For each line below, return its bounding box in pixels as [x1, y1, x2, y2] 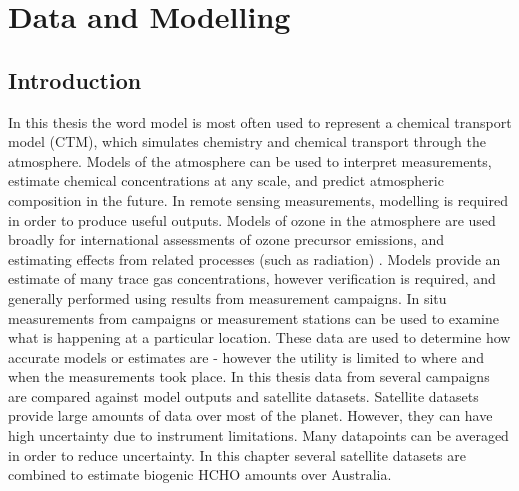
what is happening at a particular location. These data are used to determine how [8, 327, 511, 348]
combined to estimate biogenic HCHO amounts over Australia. [8, 464, 392, 485]
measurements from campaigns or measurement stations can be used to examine [8, 307, 500, 328]
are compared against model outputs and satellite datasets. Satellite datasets [8, 385, 479, 406]
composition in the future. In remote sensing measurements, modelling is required [8, 189, 508, 210]
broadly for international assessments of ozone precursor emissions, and [8, 229, 445, 250]
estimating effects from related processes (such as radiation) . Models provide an [8, 248, 501, 269]
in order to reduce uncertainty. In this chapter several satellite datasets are [8, 444, 466, 465]
